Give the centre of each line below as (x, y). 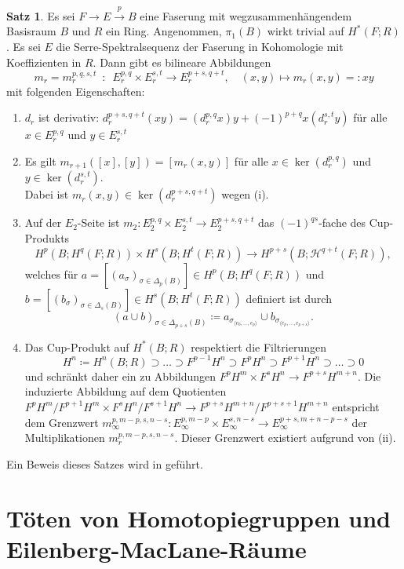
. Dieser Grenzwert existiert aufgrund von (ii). (285, 438)
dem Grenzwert (62, 422)
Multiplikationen (65, 438)
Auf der (43, 222)
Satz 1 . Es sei (41, 15)
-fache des (342, 222)
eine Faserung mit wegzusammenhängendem (246, 15)
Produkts (47, 237)
